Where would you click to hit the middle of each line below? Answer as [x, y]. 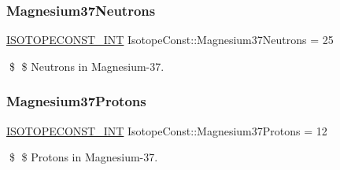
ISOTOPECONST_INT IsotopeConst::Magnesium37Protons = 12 [167, 130]
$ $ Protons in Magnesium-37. [83, 157]
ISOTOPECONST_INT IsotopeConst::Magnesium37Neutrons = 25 [170, 40]
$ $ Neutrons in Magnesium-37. [87, 66]
